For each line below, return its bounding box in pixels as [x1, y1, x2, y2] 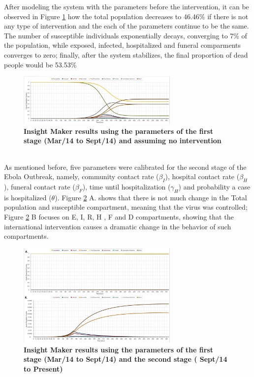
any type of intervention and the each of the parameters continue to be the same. [4, 21, 249, 31]
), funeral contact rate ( [4, 182, 75, 192]
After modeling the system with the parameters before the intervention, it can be [4, 1, 249, 11]
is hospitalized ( [4, 192, 52, 202]
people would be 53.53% [4, 59, 77, 69]
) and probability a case [178, 182, 251, 192]
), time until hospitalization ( [82, 182, 171, 192]
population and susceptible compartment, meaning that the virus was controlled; [4, 202, 248, 212]
